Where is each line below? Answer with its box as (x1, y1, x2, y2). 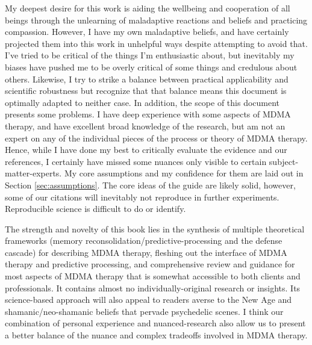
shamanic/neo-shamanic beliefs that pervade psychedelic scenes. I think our (5, 305, 284, 317)
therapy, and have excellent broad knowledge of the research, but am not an (5, 119, 285, 132)
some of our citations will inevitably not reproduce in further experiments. (5, 190, 279, 203)
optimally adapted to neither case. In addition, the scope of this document (5, 96, 280, 108)
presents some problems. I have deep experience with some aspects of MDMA (5, 108, 291, 120)
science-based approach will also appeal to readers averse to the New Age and (5, 293, 292, 306)
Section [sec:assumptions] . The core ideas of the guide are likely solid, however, (5, 178, 296, 191)
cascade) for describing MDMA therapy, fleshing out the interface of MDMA (5, 246, 287, 258)
